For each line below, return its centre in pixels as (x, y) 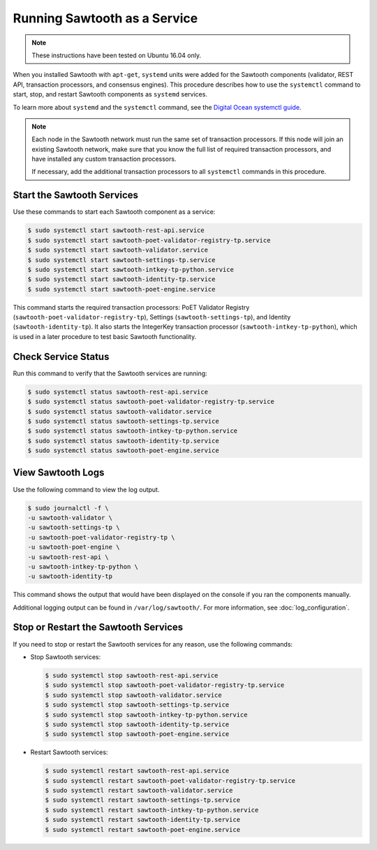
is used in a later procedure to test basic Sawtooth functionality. (105, 336)
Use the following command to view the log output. (86, 489)
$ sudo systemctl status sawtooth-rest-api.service (118, 392)
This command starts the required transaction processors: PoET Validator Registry (131, 307)
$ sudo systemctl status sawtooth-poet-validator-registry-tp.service (151, 402)
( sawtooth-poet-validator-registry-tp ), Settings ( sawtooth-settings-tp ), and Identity (152, 317)
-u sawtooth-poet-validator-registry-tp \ (101, 537)
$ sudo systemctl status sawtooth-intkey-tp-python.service (133, 431)
